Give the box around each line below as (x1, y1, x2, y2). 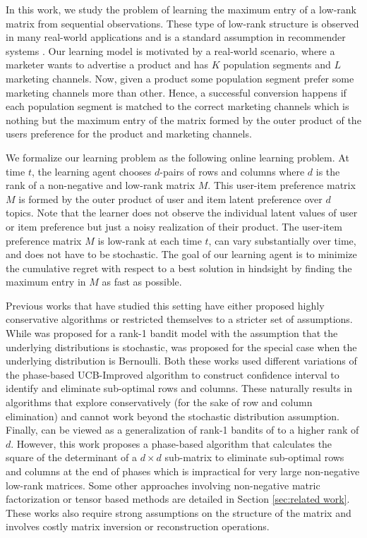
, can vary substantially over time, (208, 233, 356, 247)
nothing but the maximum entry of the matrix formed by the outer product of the (6, 112, 361, 127)
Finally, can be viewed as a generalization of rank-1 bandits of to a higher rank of (6, 422, 359, 437)
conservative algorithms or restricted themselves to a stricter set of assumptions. (6, 312, 353, 326)
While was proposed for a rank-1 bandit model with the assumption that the (6, 326, 338, 341)
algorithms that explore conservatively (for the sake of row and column (6, 395, 313, 410)
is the (315, 164, 340, 178)
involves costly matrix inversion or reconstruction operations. (6, 519, 270, 534)
